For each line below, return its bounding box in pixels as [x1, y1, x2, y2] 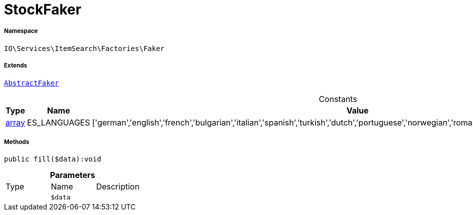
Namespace [4, 27, 38, 35]
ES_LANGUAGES [27, 117, 90, 127]
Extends [4, 62, 28, 69]
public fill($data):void [4, 155, 101, 163]
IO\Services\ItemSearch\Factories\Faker [4, 44, 165, 52]
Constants [319, 93, 357, 104]
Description [96, 181, 140, 192]
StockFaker [4, 1, 82, 18]
